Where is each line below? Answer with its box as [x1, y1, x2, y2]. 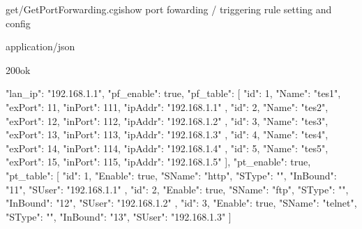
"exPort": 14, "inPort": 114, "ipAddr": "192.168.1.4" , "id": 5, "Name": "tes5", [6, 140, 329, 155]
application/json [6, 39, 75, 54]
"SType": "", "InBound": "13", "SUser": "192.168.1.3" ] [6, 209, 232, 223]
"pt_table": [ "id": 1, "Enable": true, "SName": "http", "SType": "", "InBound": [6, 168, 337, 182]
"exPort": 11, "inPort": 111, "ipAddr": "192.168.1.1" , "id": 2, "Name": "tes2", [6, 99, 329, 114]
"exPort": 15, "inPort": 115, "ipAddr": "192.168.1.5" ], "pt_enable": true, [6, 154, 311, 169]
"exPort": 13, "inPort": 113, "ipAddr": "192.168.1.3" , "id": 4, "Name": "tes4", [6, 127, 329, 142]
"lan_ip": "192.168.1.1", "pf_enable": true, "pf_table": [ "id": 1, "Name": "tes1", [6, 86, 341, 101]
